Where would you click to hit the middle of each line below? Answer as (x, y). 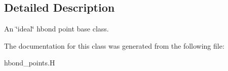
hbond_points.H (30, 63)
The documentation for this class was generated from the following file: (114, 45)
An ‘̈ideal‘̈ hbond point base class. (56, 29)
